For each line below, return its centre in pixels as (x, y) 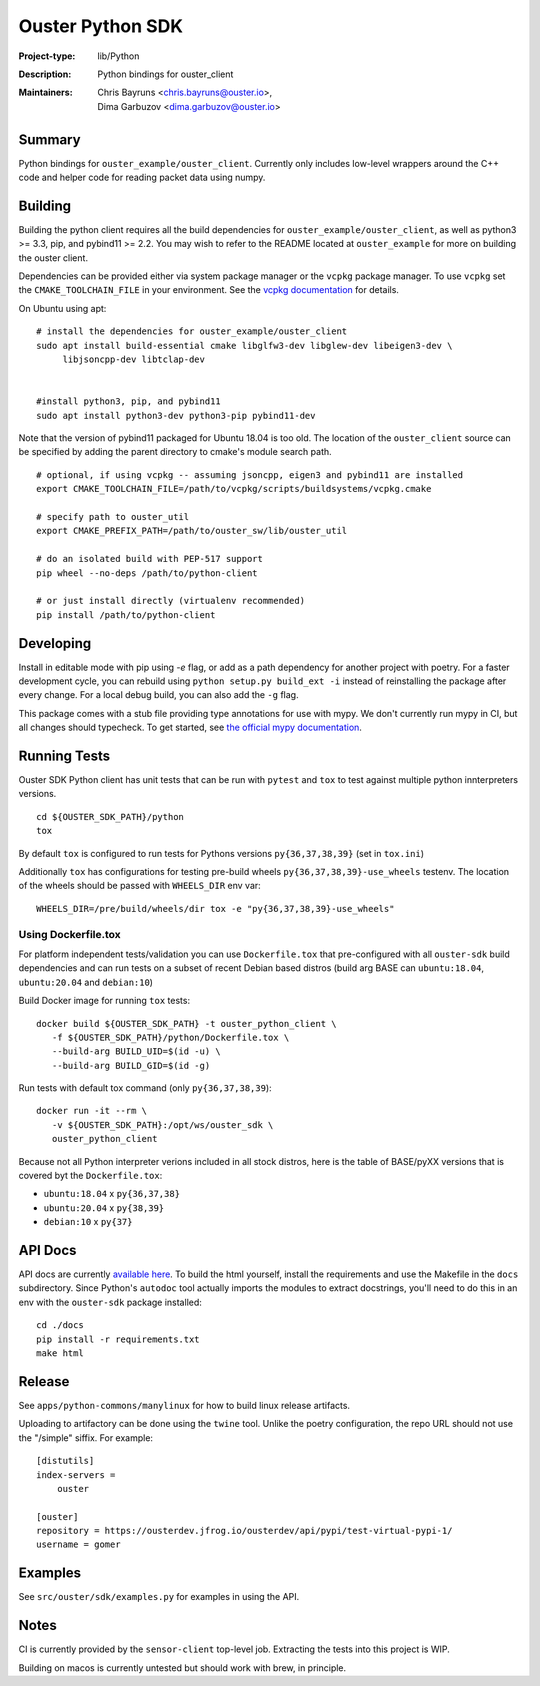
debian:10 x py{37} (88, 1222)
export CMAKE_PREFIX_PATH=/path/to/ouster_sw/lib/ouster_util (192, 531)
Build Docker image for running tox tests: (104, 1001)
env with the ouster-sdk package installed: (110, 1302)
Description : (45, 74)
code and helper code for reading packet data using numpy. (142, 177)
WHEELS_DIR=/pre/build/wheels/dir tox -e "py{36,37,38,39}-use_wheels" (215, 908)
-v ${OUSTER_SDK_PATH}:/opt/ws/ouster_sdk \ (162, 1124)
